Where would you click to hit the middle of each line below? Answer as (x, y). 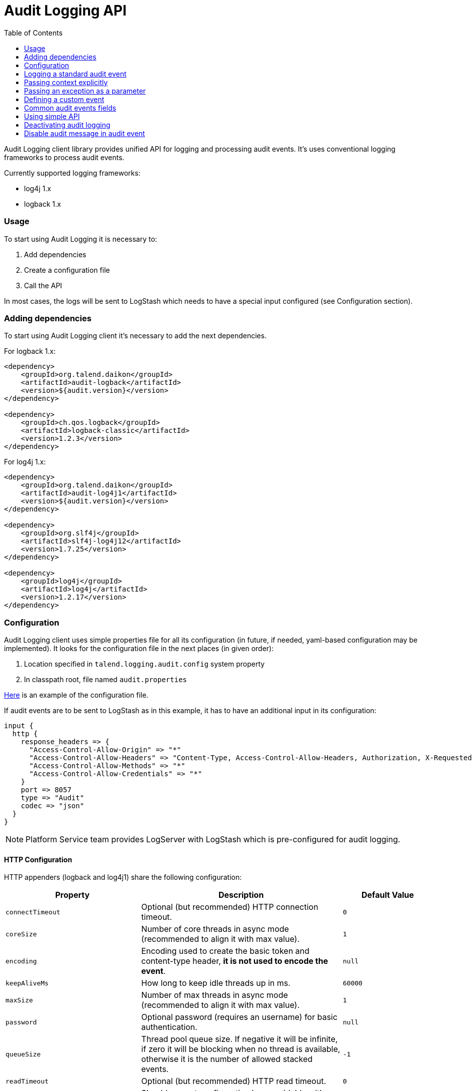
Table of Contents (33, 33)
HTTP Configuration (38, 859)
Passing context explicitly (66, 82)
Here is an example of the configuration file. (76, 695)
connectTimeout (33, 912)
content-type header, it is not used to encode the (234, 961)
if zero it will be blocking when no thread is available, (241, 1049)
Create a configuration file (67, 270)
